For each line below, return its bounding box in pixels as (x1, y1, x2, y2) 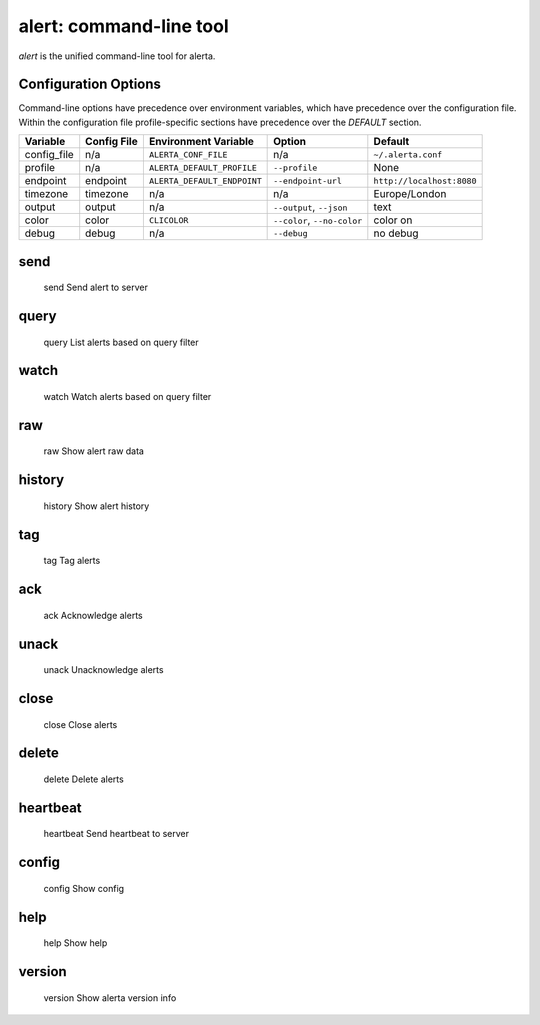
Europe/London (373, 187, 447, 201)
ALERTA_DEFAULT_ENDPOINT (148, 175, 262, 186)
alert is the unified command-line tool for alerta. (18, 50, 216, 62)
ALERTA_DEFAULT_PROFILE (148, 162, 257, 173)
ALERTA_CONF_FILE (148, 149, 228, 160)
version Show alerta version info (43, 991, 177, 1004)
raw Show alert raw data (43, 445, 145, 457)
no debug (373, 226, 419, 240)
